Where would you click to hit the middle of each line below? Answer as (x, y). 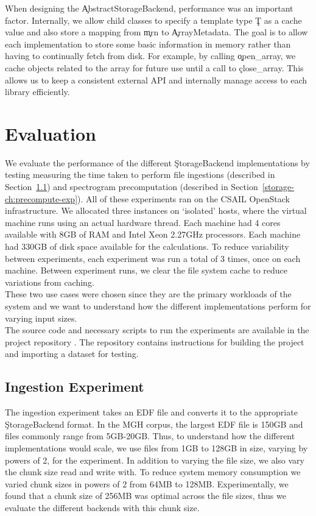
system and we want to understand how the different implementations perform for (158, 306)
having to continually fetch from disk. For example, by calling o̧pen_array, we (150, 56)
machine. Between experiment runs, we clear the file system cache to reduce (146, 270)
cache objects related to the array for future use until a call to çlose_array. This (154, 67)
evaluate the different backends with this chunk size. (102, 507)
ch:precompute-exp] (41, 198)
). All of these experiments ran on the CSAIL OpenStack (184, 198)
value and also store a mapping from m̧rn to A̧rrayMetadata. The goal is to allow (156, 32)
